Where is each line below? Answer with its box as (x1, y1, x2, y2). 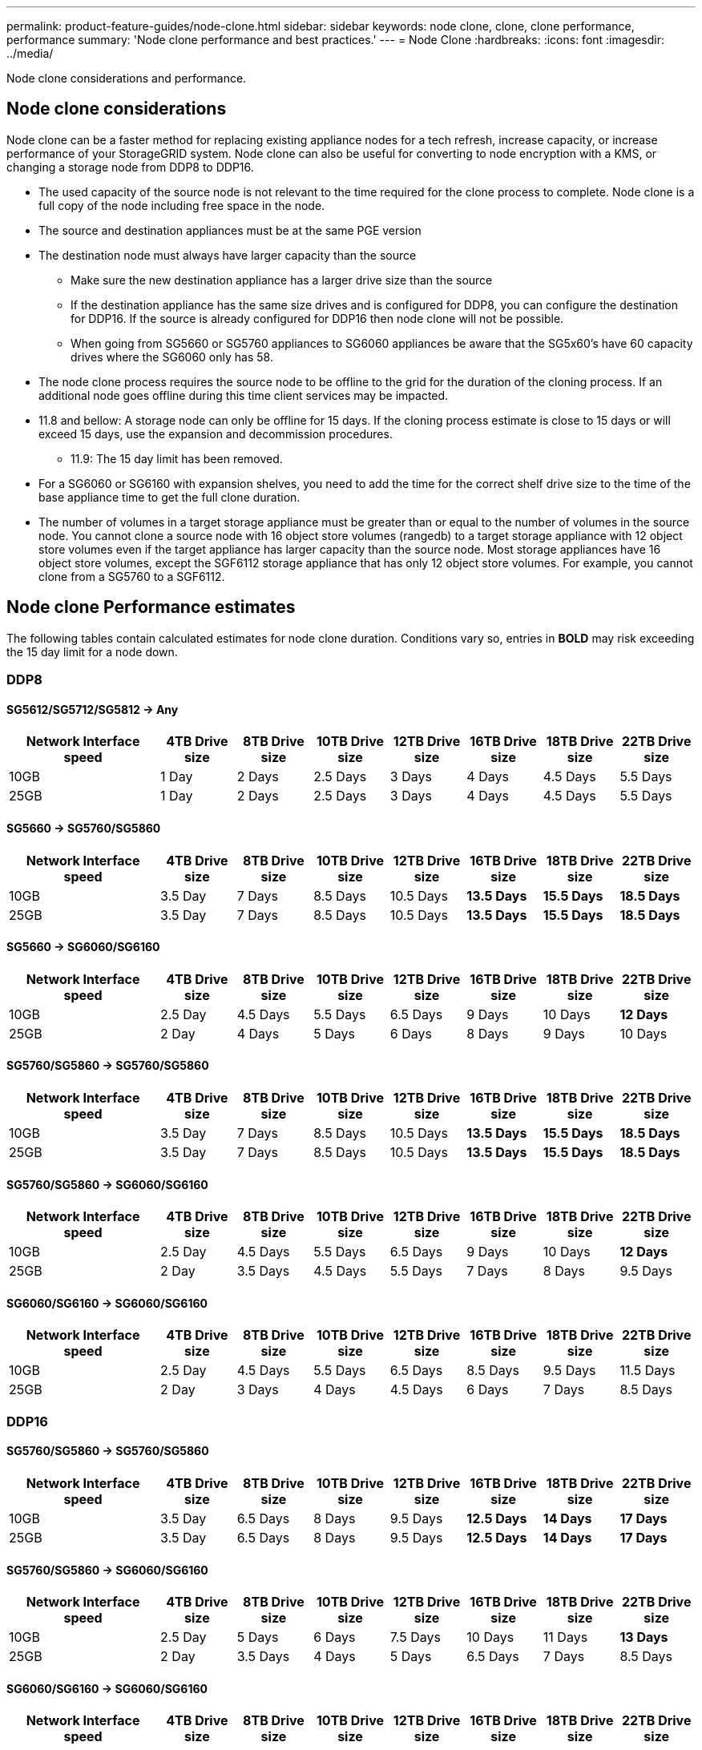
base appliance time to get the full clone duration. (38, 490, 301, 504)
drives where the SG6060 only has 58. (71, 349, 273, 364)
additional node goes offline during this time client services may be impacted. (38, 388, 449, 402)
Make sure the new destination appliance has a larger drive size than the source (71, 272, 493, 287)
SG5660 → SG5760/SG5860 (6, 821, 161, 835)
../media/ (6, 46, 54, 60)
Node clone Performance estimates (6, 597, 296, 618)
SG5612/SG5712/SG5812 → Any (6, 702, 179, 716)
